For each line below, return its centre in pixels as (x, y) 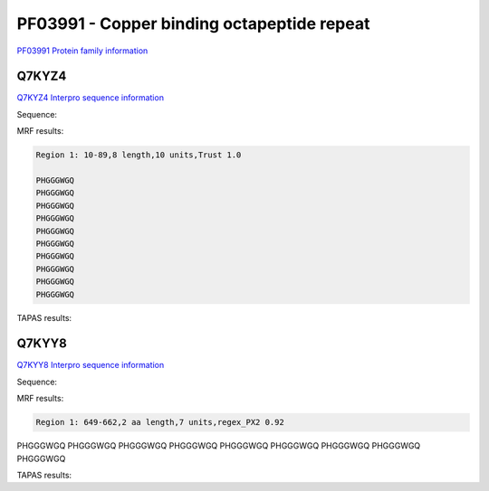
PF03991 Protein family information (82, 51)
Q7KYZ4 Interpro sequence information (91, 98)
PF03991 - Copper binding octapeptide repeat (193, 24)
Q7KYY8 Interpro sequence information (91, 365)
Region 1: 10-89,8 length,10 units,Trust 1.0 (139, 155)
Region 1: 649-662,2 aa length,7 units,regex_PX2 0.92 (160, 422)
